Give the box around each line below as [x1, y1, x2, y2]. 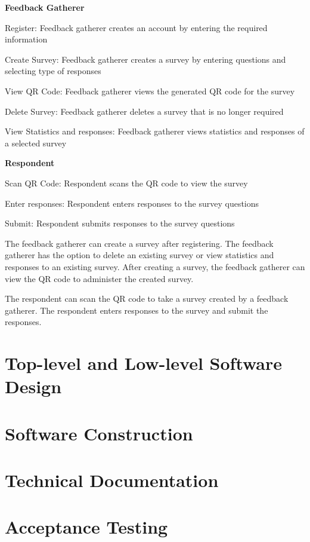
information [5, 33, 48, 45]
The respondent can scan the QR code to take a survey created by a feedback [5, 292, 289, 305]
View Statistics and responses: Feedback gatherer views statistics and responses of [5, 125, 305, 137]
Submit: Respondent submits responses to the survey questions [5, 217, 235, 229]
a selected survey [5, 136, 67, 149]
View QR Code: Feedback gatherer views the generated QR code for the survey [5, 84, 295, 97]
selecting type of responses [5, 65, 101, 77]
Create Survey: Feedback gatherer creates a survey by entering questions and [5, 53, 286, 65]
